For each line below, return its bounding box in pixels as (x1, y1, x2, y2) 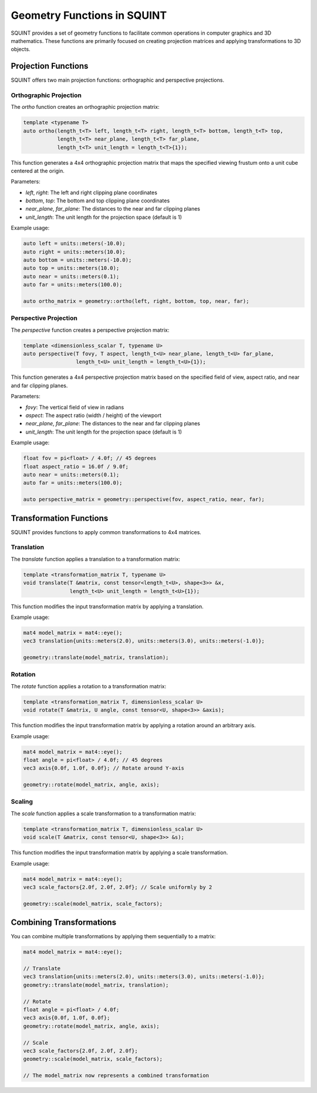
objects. (11, 46, 31, 53)
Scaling (11, 798, 33, 806)
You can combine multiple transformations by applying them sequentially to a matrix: (11, 933, 216, 940)
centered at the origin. (11, 167, 65, 174)
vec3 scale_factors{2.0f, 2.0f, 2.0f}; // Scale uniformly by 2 (23, 884, 213, 891)
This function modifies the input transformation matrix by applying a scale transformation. (11, 849, 228, 856)
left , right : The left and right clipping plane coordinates (25, 189, 158, 196)
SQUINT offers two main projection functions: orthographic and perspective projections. (11, 76, 224, 84)
